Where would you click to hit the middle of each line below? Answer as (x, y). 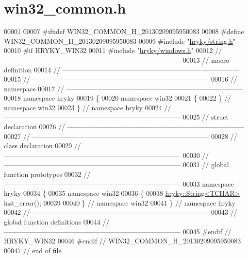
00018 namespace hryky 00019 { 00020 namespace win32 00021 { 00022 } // (117, 98)
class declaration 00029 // (42, 146)
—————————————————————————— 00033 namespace (119, 183)
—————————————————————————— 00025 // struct (116, 117)
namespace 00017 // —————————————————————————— (124, 88)
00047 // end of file (33, 250)
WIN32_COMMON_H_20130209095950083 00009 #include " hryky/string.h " (120, 41)
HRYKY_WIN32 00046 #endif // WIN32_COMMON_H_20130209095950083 (123, 241)
